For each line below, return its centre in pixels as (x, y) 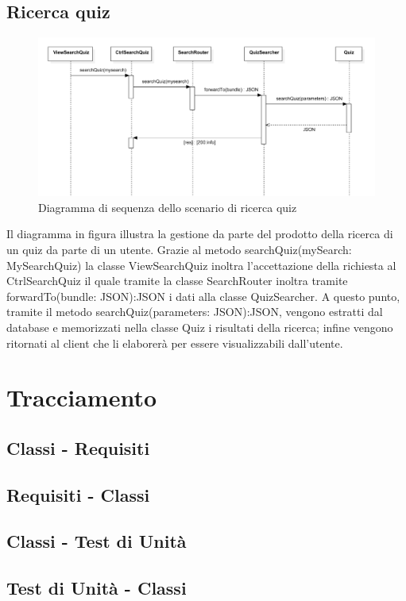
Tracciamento (82, 397)
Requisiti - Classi (78, 494)
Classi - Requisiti (78, 447)
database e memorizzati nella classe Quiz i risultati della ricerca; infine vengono (200, 327)
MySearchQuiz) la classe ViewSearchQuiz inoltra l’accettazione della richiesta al (201, 265)
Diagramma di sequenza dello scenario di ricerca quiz (168, 207)
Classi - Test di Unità (97, 541)
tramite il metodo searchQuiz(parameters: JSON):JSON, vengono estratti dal (195, 312)
